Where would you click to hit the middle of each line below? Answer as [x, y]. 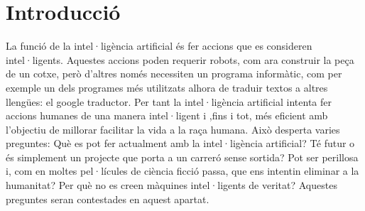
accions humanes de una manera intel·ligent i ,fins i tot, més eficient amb [167, 115]
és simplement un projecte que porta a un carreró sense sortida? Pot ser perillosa [182, 157]
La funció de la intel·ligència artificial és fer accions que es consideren [159, 46]
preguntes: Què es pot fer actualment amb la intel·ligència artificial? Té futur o [180, 143]
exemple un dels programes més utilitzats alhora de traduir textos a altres [167, 87]
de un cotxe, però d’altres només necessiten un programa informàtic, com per [174, 74]
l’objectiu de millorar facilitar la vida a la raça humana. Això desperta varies [173, 129]
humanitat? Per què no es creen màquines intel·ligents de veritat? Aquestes [171, 185]
